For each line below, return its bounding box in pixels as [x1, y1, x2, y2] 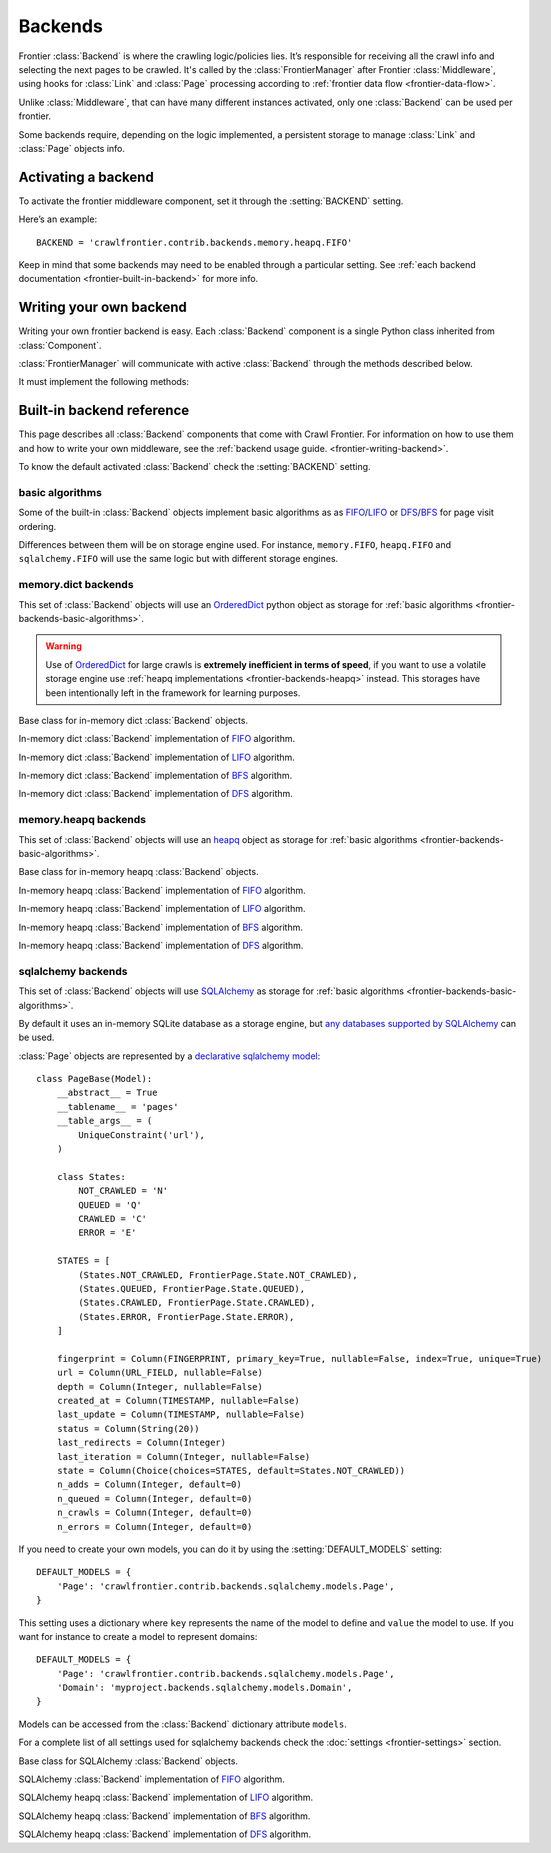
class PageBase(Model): [36, 1073, 153, 1085]
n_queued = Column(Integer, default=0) [56, 1493, 253, 1504]
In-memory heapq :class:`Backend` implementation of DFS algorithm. [18, 939, 304, 951]
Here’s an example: [18, 213, 98, 225]
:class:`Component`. [18, 339, 102, 351]
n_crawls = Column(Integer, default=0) [56, 1507, 253, 1519]
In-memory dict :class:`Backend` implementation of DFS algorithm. [18, 788, 294, 800]
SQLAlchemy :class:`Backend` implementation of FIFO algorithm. [18, 1773, 285, 1785]
